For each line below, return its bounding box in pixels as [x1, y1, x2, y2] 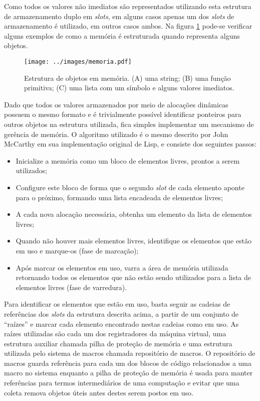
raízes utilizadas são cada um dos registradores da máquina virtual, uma [4, 328, 226, 339]
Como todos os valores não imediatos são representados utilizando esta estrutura [4, 1, 251, 11]
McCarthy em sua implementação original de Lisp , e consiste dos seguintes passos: [4, 139, 256, 149]
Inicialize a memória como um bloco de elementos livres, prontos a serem [16, 155, 240, 166]
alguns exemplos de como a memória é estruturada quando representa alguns [4, 30, 240, 41]
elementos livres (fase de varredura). [16, 282, 127, 292]
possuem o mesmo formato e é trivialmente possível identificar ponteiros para [4, 109, 241, 119]
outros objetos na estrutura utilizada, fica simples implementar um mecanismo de [4, 119, 254, 129]
